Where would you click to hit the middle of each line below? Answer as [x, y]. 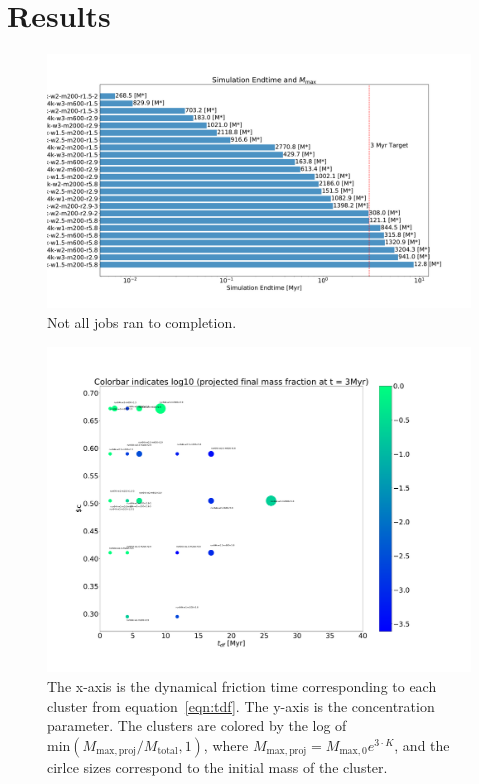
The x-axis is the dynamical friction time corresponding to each [242, 686]
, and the [422, 744]
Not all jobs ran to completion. [142, 321]
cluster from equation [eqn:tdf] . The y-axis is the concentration [241, 705]
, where [226, 744]
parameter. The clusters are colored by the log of [197, 725]
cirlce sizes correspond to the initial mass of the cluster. [217, 766]
